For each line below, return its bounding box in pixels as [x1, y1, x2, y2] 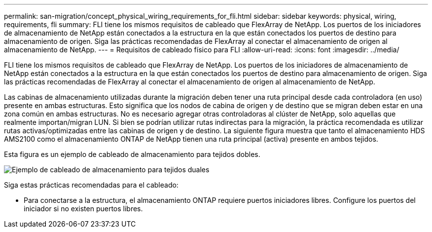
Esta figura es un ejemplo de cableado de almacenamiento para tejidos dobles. [4, 150, 260, 158]
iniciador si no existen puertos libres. [24, 204, 143, 213]
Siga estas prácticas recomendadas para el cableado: [4, 181, 179, 189]
